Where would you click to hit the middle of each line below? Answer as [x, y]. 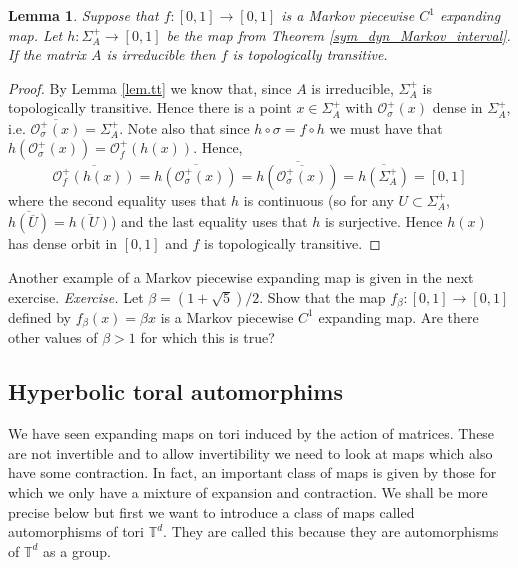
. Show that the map [322, 296]
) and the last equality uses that [209, 221]
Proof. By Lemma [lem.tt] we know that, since [150, 87]
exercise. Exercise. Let [76, 296]
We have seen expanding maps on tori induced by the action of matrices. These [251, 433]
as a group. [77, 550]
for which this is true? [207, 337]
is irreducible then [161, 54]
